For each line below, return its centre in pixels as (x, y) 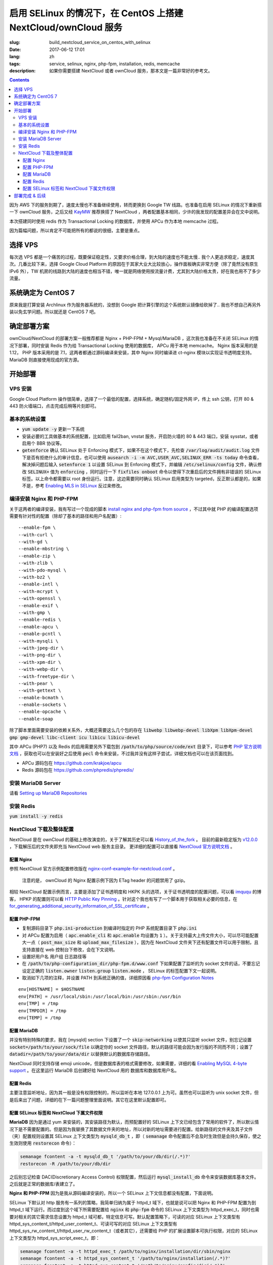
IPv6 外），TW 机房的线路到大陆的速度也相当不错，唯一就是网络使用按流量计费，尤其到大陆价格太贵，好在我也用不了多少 (135, 271)
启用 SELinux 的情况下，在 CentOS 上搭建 (96, 13)
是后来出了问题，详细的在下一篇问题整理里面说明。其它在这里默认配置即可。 (89, 1100)
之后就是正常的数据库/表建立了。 (43, 1184)
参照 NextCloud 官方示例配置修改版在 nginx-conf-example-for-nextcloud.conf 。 (94, 869)
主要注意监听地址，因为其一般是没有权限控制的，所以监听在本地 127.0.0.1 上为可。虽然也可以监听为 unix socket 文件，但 (134, 1092)
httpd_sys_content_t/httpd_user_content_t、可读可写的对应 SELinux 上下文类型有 (93, 1224)
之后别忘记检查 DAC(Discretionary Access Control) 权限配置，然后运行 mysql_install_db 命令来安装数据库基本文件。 (134, 1177)
